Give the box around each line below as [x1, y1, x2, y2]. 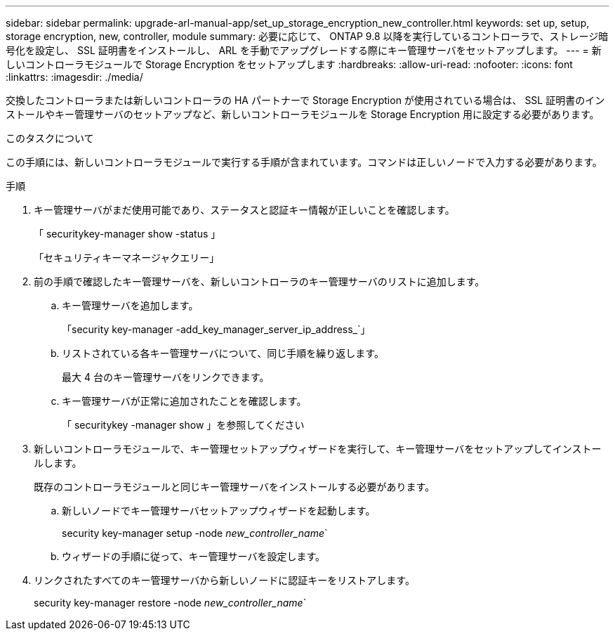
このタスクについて [6, 132, 94, 144]
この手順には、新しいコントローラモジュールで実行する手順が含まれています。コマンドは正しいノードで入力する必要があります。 [6, 156, 602, 168]
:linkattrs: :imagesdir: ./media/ [6, 71, 143, 83]
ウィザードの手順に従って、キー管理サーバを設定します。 [62, 550, 326, 562]
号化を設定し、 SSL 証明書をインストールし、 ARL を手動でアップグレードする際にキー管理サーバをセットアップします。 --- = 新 [6, 44, 602, 56]
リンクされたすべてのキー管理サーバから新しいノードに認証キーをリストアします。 [34, 574, 415, 586]
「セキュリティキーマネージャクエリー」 [34, 252, 220, 264]
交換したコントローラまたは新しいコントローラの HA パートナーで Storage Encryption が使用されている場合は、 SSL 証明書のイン [6, 94, 605, 106]
